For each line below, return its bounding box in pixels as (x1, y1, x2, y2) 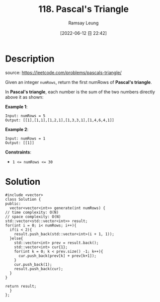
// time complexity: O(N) (5, 210, 59, 215)
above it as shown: (5, 94, 44, 100)
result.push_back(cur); (14, 266, 64, 271)
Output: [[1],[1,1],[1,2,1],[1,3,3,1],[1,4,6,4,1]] (5, 118, 114, 123)
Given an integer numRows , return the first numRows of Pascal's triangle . (5, 79, 153, 85)
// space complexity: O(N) (5, 214, 61, 219)
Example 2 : (5, 126, 29, 132)
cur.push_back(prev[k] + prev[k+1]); (18, 253, 97, 258)
